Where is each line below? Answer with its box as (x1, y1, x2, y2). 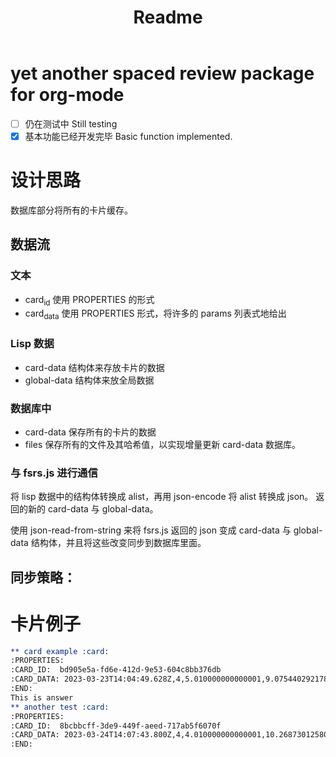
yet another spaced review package (10, 62, 315, 85)
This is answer (10, 692, 74, 703)
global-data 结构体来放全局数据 (24, 374, 155, 386)
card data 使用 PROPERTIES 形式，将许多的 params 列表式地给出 (24, 307, 287, 322)
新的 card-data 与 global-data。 (27, 503, 159, 515)
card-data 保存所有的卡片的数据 (24, 426, 157, 438)
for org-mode (10, 84, 125, 106)
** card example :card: (10, 646, 110, 656)
